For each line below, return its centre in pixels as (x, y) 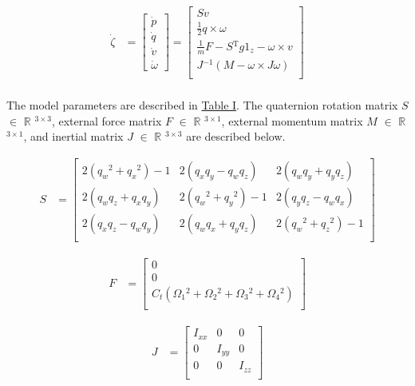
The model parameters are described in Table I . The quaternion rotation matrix (202, 105)
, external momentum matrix (292, 120)
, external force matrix (107, 120)
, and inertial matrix (73, 136)
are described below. (236, 136)
